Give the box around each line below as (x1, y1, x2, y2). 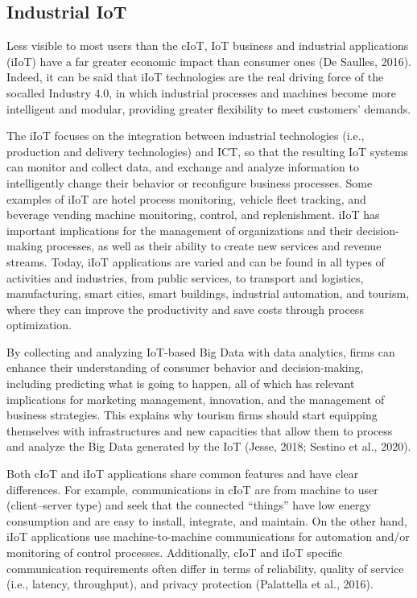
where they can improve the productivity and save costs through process (6, 300, 364, 317)
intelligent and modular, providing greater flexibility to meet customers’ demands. (6, 100, 411, 117)
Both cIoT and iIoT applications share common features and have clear (6, 465, 359, 482)
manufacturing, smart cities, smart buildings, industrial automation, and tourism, (6, 285, 410, 302)
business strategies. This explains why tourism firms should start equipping (6, 406, 378, 423)
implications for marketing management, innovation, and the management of (6, 390, 385, 407)
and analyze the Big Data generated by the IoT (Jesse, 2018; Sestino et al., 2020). (6, 438, 411, 455)
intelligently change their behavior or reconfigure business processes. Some (6, 174, 373, 191)
